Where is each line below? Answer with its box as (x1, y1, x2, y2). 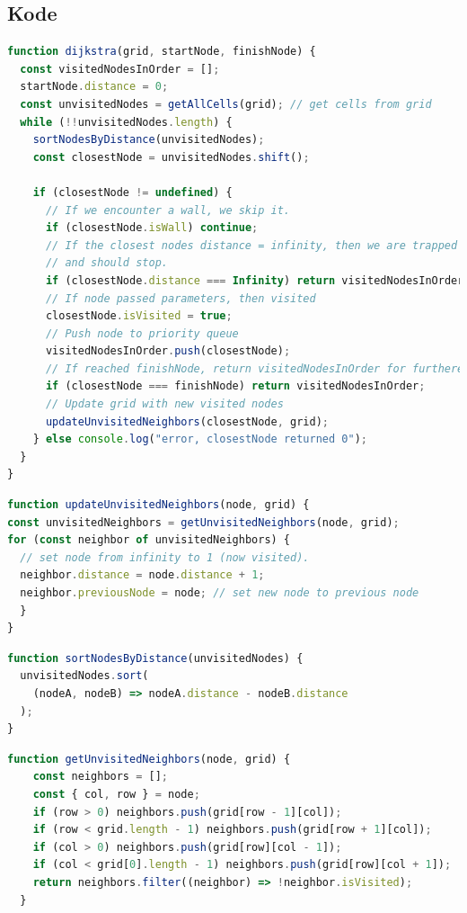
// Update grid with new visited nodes (45, 398, 284, 411)
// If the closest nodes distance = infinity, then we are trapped (45, 238, 458, 252)
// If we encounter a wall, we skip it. (45, 203, 290, 217)
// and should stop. (45, 256, 168, 270)
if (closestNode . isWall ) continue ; (45, 221, 259, 235)
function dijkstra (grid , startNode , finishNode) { (7, 45, 316, 58)
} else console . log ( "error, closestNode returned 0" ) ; (32, 433, 367, 446)
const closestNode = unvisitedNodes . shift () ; (32, 150, 310, 164)
